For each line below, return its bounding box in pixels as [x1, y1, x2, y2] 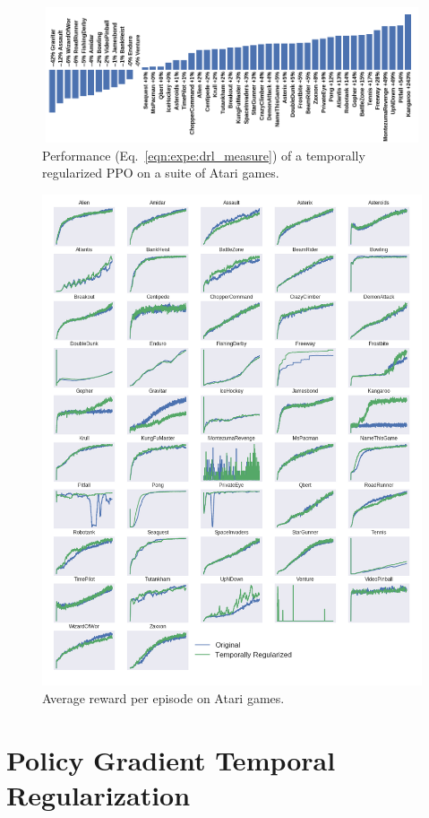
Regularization [6, 777, 191, 814]
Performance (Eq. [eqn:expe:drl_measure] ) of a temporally [42, 145, 365, 164]
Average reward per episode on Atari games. [42, 689, 285, 708]
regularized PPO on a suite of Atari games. [42, 163, 279, 182]
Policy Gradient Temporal [6, 741, 336, 778]
